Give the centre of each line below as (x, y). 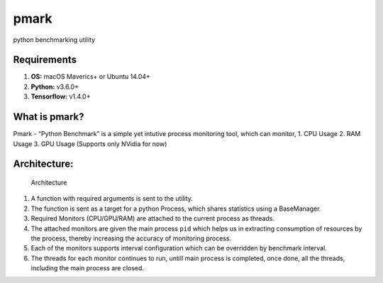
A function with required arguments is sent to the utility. (112, 199)
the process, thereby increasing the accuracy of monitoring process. (131, 238)
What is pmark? (49, 117)
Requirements (45, 60)
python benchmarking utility (54, 40)
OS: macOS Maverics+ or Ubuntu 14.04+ (90, 77)
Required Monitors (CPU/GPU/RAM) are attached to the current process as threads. (152, 218)
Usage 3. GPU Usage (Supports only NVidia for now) (90, 144)
